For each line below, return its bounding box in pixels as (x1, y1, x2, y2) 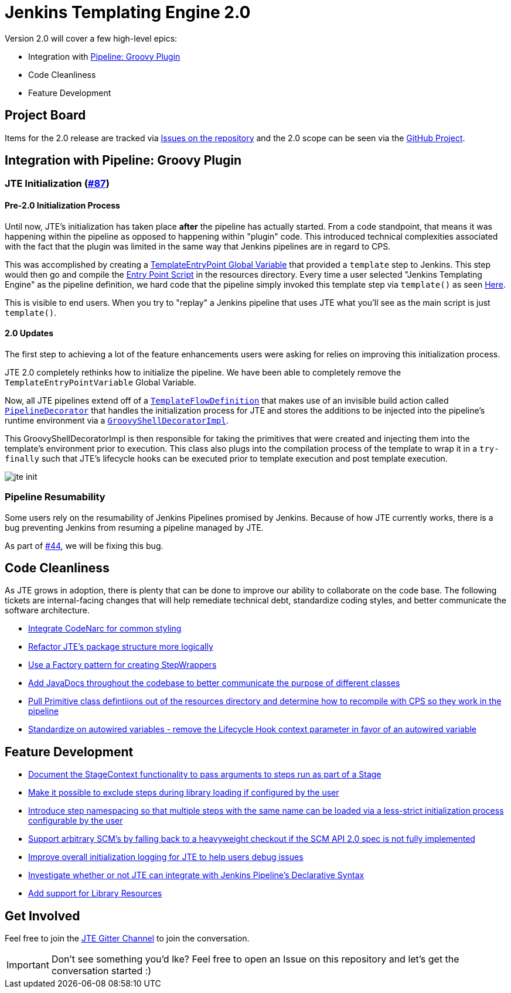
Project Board (5, 108, 86, 123)
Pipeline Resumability (5, 491, 105, 503)
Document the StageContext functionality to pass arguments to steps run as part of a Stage (28, 769, 381, 780)
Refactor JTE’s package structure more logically (28, 641, 213, 652)
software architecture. (5, 605, 90, 616)
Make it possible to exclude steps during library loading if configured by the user (28, 787, 339, 798)
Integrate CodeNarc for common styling (28, 623, 182, 634)
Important (6, 959, 49, 971)
